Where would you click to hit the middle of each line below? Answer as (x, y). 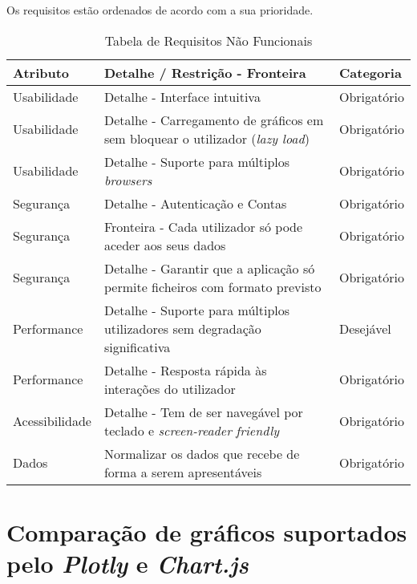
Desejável (365, 328)
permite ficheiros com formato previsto (213, 286)
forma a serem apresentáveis (183, 472)
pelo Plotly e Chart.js (128, 563)
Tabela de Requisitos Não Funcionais (208, 40)
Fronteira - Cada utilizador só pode (203, 226)
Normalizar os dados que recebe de (202, 453)
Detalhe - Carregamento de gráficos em (214, 120)
